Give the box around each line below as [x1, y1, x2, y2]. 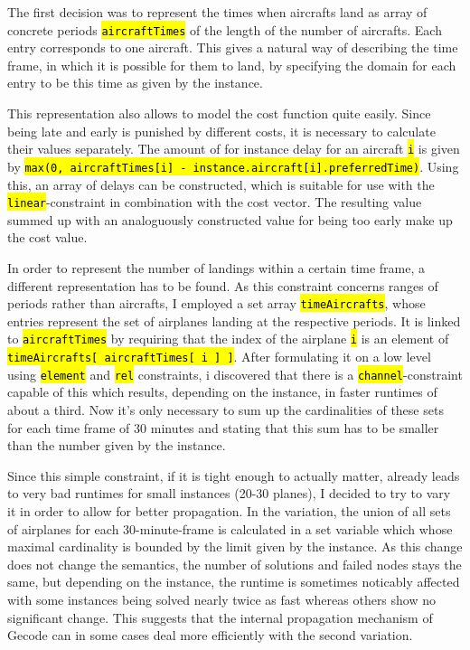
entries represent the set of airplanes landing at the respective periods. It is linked [7, 311, 461, 330]
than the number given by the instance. [7, 436, 226, 455]
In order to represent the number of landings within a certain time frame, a [7, 258, 426, 277]
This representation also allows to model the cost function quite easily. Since [7, 104, 431, 123]
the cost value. [7, 228, 88, 247]
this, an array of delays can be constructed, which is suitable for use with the [7, 174, 435, 193]
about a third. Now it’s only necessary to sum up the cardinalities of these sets [7, 400, 444, 419]
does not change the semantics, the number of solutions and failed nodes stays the [7, 554, 462, 573]
